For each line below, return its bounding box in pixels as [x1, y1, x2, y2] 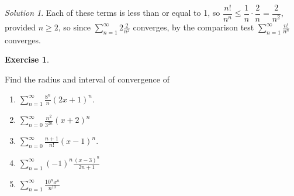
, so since [58, 21, 91, 33]
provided [5, 21, 36, 33]
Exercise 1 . [5, 53, 49, 66]
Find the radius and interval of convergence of [5, 73, 170, 85]
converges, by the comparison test [133, 21, 254, 33]
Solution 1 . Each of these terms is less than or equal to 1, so [5, 6, 220, 19]
